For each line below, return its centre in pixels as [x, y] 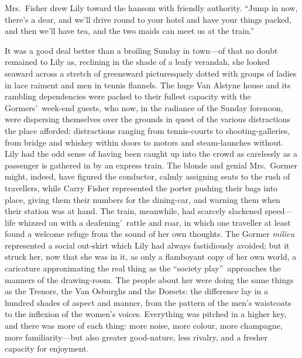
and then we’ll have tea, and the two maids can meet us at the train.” [130, 31]
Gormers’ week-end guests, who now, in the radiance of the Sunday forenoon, [144, 107]
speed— [279, 211]
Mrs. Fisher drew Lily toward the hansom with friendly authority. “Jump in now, [151, 8]
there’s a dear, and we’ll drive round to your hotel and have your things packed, [148, 19]
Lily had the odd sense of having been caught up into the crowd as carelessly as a [151, 154]
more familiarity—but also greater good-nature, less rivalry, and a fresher [136, 337]
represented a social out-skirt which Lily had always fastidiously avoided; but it [147, 245]
